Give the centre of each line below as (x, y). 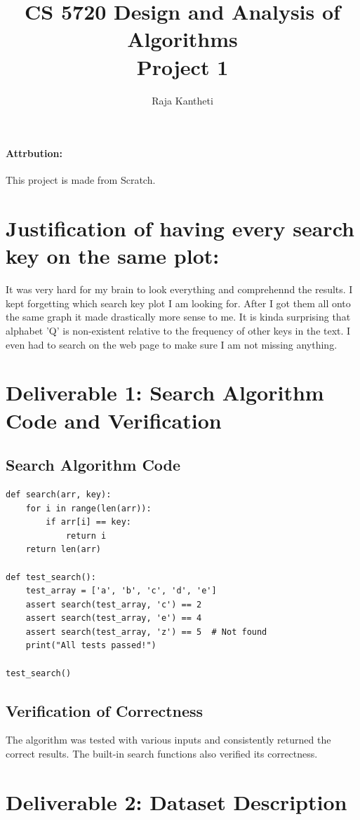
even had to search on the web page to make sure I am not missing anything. (172, 344)
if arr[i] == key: (88, 522)
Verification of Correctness (105, 710)
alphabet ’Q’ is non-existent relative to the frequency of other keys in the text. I (178, 330)
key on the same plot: (113, 256)
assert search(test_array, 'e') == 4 (114, 618)
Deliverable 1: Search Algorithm (165, 392)
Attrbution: (34, 153)
